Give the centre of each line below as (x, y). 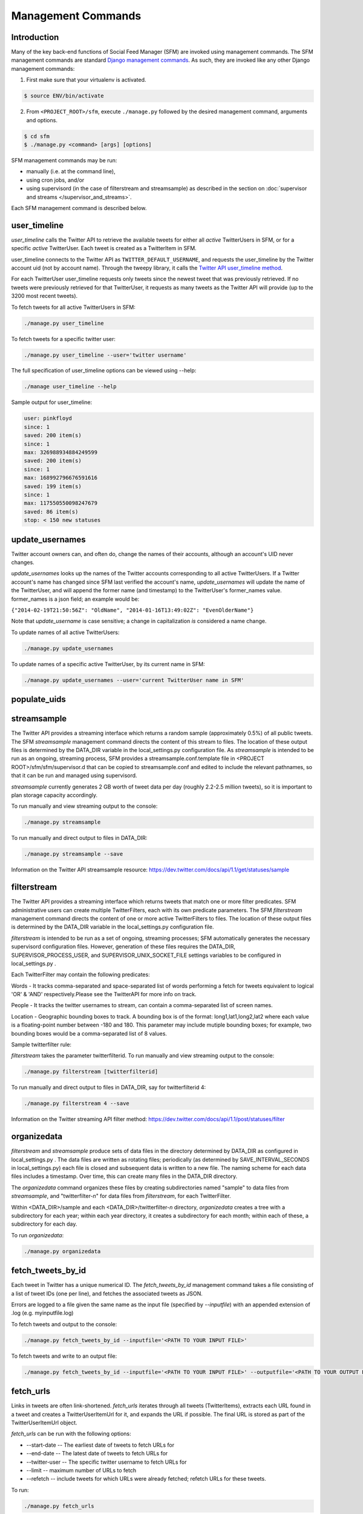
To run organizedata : (38, 1235)
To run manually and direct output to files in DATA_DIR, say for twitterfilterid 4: (108, 1088)
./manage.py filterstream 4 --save (77, 1103)
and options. (42, 120)
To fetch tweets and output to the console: (64, 1324)
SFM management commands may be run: (64, 160)
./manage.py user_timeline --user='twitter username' (105, 355)
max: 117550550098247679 (61, 503)
